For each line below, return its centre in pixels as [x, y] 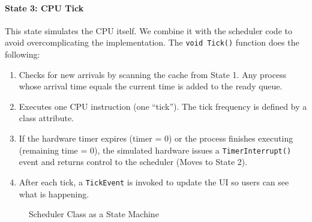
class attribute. [46, 118]
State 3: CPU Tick [44, 7]
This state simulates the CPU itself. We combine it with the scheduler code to [148, 30]
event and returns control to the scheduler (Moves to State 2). [133, 162]
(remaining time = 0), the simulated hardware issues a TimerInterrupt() [155, 150]
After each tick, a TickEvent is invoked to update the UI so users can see [154, 181]
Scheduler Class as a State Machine [94, 214]
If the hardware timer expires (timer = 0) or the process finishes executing [156, 138]
